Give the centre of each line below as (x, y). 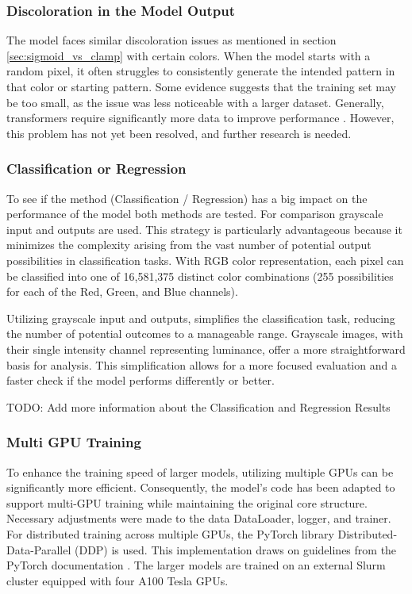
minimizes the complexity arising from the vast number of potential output (189, 245)
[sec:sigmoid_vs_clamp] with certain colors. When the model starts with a (189, 55)
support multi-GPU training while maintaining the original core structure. (187, 502)
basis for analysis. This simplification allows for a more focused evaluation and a (202, 364)
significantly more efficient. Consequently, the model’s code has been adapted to (201, 487)
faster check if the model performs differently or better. (141, 380)
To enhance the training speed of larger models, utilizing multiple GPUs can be (200, 471)
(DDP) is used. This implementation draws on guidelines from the (235, 549)
